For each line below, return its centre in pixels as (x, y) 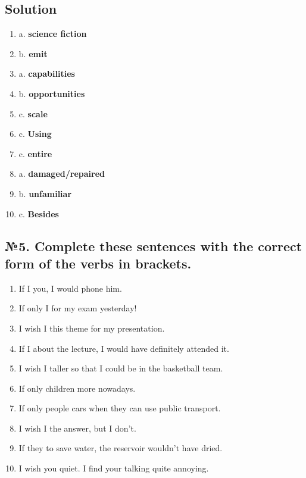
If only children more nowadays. (77, 388)
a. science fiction (53, 34)
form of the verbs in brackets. (98, 263)
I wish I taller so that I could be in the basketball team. (121, 368)
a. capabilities (47, 74)
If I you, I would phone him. (70, 288)
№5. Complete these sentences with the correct (154, 246)
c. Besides (39, 213)
